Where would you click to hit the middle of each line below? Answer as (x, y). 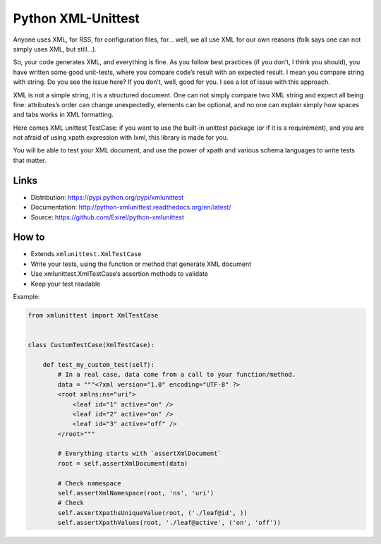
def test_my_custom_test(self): (99, 364)
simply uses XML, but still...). (55, 49)
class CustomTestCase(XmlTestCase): (91, 345)
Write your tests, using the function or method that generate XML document (141, 264)
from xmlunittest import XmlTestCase (93, 315)
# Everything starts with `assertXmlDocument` (139, 454)
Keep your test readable (66, 284)
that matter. (30, 160)
